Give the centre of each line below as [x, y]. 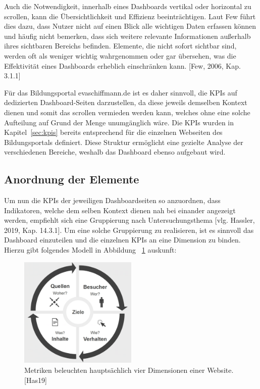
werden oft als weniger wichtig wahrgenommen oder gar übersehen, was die [120, 55]
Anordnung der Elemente [72, 179]
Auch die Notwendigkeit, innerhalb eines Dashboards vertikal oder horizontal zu [128, 6]
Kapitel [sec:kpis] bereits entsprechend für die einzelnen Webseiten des [113, 132]
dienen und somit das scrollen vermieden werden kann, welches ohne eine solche [127, 112]
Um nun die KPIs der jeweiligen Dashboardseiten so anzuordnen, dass [112, 200]
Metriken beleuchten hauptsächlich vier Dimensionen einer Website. [129, 370]
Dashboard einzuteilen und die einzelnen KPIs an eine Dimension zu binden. [122, 240]
